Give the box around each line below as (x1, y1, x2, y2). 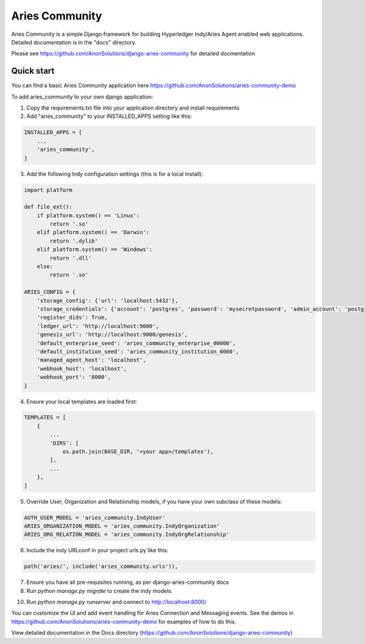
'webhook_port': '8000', (36, 374, 111, 381)
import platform (24, 186, 73, 193)
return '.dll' (49, 254, 92, 261)
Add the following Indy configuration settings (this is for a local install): (26, 170, 204, 178)
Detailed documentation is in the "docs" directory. (11, 38, 137, 46)
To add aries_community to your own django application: (11, 93, 153, 100)
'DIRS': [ (49, 440, 79, 446)
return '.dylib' (49, 237, 99, 244)
